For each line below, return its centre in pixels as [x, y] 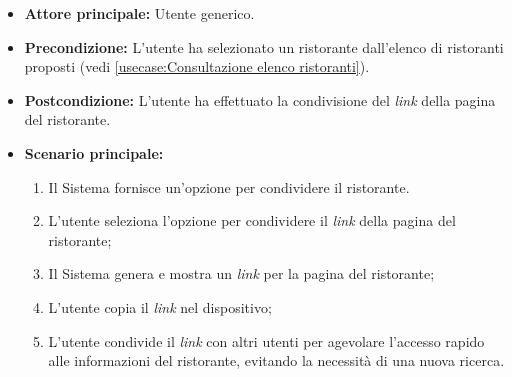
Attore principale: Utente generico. [139, 13]
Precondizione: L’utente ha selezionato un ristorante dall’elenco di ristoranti [264, 46]
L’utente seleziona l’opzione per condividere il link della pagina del [252, 220]
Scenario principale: [94, 152]
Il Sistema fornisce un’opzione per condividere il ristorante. [229, 186]
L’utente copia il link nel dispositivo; [160, 306]
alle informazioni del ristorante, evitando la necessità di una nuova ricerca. [276, 360]
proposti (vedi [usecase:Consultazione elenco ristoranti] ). [197, 66]
